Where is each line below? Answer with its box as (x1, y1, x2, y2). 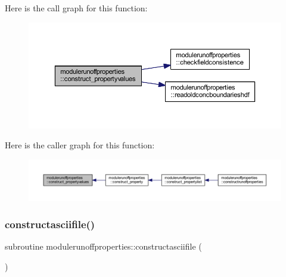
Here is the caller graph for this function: (5, 139, 155, 151)
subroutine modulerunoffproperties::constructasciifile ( (5, 240, 202, 253)
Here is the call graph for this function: (5, 2, 148, 14)
